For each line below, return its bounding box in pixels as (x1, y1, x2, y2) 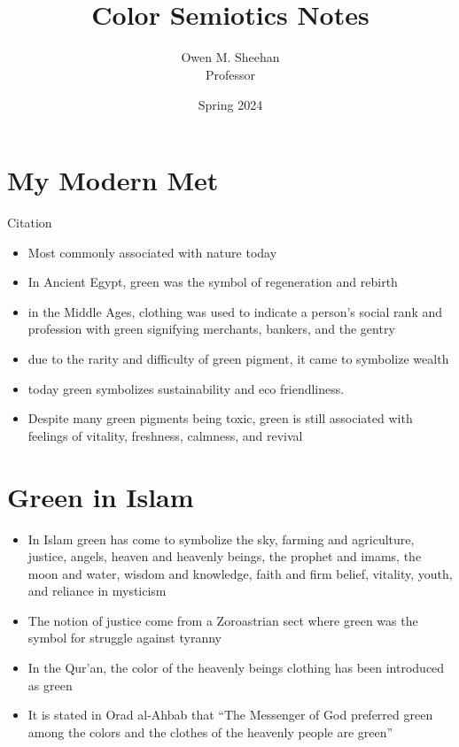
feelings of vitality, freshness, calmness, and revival (27, 426, 303, 444)
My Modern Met (7, 162, 219, 198)
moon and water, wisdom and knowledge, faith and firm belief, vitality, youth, (27, 564, 453, 582)
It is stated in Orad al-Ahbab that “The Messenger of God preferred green (27, 705, 433, 724)
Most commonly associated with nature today (27, 243, 277, 261)
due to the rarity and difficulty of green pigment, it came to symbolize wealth (27, 350, 449, 367)
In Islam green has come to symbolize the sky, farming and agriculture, (27, 529, 415, 548)
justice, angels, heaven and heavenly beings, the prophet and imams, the (27, 547, 422, 566)
